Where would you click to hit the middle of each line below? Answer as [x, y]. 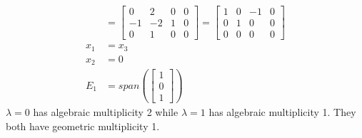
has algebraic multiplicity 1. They [282, 112]
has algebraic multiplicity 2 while [106, 112]
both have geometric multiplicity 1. [83, 126]
